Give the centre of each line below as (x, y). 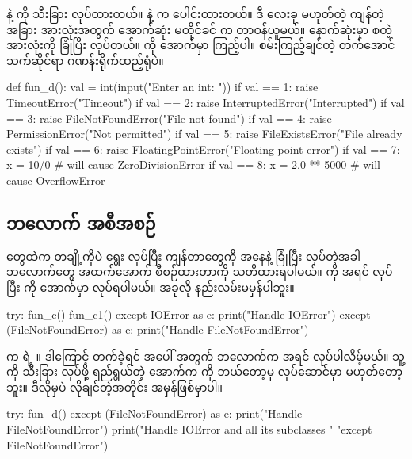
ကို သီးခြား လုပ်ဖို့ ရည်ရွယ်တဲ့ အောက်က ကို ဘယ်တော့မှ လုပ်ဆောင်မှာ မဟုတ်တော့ (205, 371)
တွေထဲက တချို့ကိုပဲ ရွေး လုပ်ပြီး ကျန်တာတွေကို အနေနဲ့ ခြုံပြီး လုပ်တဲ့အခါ (184, 256)
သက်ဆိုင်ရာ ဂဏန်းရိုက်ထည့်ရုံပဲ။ (85, 60)
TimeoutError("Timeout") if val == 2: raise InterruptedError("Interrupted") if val (206, 102)
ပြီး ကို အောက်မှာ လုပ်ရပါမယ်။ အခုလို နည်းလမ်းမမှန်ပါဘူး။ (151, 287)
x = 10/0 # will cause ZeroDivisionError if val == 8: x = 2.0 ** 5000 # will (194, 164)
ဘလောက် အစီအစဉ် (81, 222)
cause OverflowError (56, 180)
